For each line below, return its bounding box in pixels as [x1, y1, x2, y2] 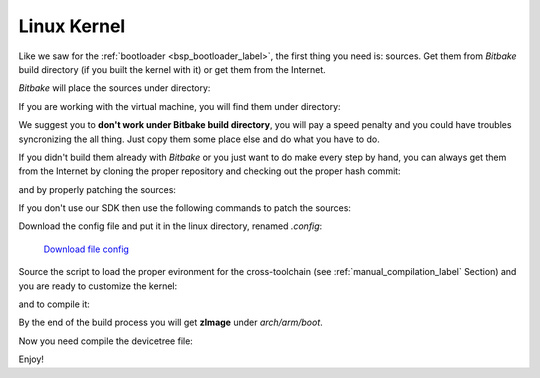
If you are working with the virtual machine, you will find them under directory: [18, 100, 341, 112]
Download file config [43, 243, 130, 255]
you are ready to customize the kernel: [18, 280, 178, 292]
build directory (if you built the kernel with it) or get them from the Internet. [18, 63, 327, 75]
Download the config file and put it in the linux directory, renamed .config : [18, 220, 323, 232]
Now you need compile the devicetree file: [18, 335, 194, 347]
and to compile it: [18, 298, 90, 310]
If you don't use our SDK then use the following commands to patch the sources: [18, 202, 352, 214]
